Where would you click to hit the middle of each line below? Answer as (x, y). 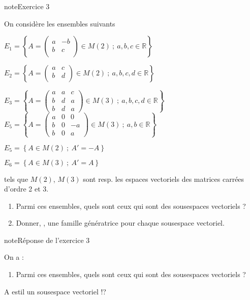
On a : (14, 257)
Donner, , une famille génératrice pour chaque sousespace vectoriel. (120, 223)
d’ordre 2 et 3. (26, 189)
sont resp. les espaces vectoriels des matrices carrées (164, 179)
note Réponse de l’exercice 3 (47, 240)
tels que (16, 179)
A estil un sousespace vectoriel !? (55, 291)
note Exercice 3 (27, 6)
